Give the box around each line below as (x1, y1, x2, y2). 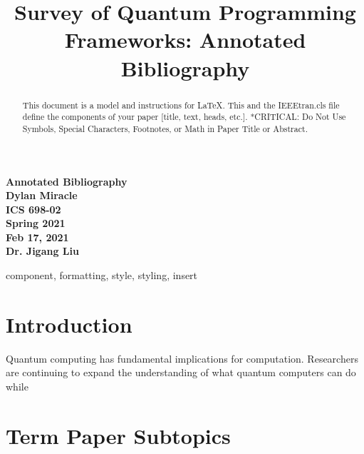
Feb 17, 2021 (6, 229, 69, 244)
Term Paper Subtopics (6, 420, 231, 450)
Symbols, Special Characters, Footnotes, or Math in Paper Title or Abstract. (22, 122, 308, 134)
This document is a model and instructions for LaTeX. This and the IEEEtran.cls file (22, 99, 340, 111)
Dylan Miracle (6, 188, 78, 203)
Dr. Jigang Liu (6, 243, 79, 258)
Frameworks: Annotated (64, 25, 306, 54)
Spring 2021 (6, 216, 66, 231)
